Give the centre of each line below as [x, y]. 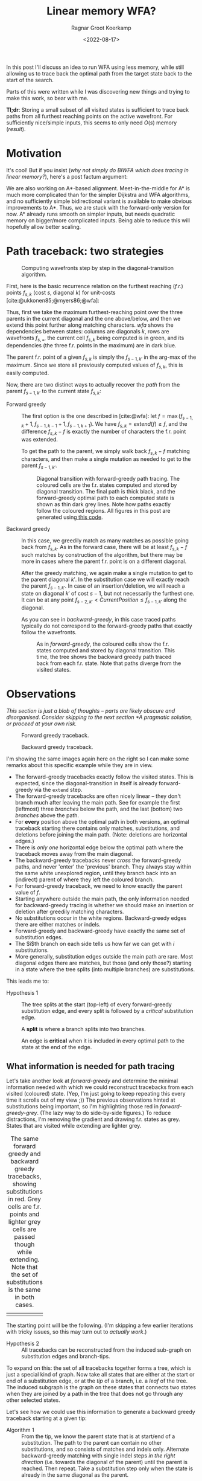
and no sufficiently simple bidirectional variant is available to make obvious [99, 201]
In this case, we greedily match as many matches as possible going [105, 540]
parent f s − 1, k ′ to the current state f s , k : [54, 392]
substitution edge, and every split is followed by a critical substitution [107, 1011]
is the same [24, 1290]
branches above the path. [47, 815]
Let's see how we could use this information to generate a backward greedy [101, 1412]
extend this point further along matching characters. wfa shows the [90, 325]
